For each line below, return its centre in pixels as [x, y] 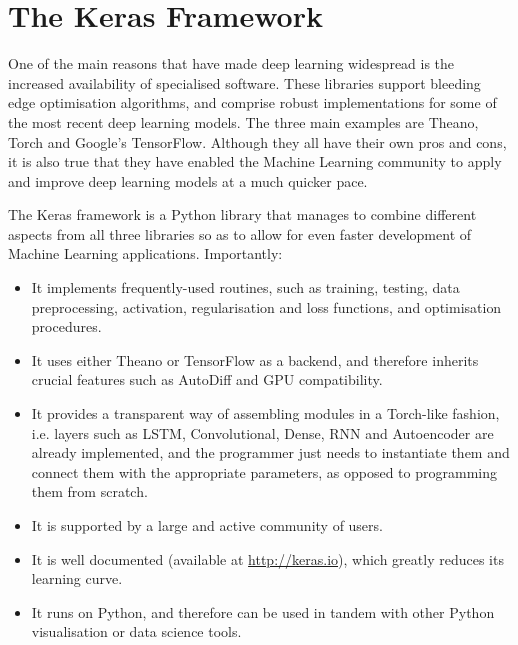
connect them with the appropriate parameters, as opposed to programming [264, 471]
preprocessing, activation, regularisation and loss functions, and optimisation [266, 306]
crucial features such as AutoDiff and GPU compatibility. [207, 379]
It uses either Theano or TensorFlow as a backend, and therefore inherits [255, 359]
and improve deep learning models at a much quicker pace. [188, 180]
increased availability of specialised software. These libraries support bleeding [244, 82]
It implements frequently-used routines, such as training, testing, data [245, 287]
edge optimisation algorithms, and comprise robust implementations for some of [252, 102]
